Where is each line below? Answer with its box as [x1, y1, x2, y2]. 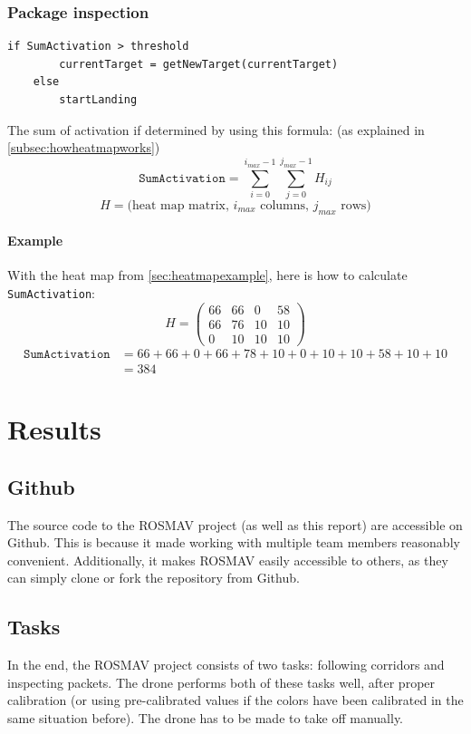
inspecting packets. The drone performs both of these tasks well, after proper [7, 672, 436, 691]
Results [7, 410, 101, 448]
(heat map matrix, [127, 198, 229, 212]
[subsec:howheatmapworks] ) [7, 138, 160, 157]
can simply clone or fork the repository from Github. [7, 568, 300, 587]
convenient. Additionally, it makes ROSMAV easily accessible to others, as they [7, 550, 448, 569]
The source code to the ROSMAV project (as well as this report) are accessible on [7, 515, 463, 534]
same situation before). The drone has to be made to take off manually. [7, 708, 404, 727]
